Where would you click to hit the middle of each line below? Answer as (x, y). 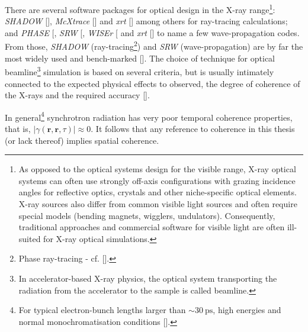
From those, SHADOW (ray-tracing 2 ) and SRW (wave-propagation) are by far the (154, 46)
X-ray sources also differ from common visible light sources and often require (158, 203)
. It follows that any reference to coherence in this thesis (193, 128)
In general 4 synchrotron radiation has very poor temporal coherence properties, (149, 116)
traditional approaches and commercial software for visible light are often (152, 227)
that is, (18, 128)
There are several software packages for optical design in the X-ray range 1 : (140, 9)
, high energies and (247, 310)
